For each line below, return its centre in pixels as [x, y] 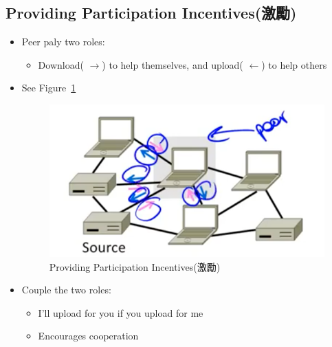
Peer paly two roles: [63, 42]
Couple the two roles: [66, 290]
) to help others [294, 64]
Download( [61, 64]
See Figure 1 [49, 88]
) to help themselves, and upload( [173, 64]
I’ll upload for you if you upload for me [121, 312]
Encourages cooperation [88, 336]
